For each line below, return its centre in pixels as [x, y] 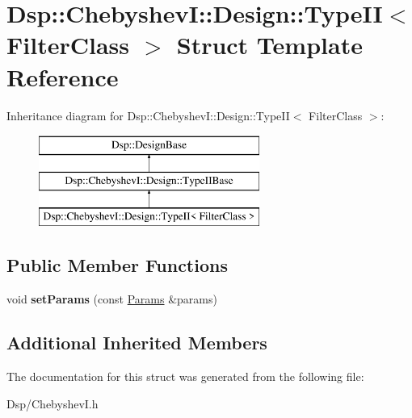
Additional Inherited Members [137, 343]
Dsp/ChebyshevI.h [53, 403]
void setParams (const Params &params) [112, 299]
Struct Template [269, 45]
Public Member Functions [117, 265]
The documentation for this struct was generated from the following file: [185, 376]
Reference [63, 76]
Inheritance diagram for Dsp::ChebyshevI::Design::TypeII [148, 115]
